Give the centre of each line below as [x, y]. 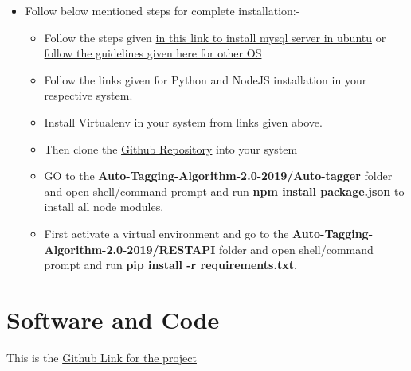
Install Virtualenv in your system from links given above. [183, 121]
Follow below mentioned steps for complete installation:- [162, 10]
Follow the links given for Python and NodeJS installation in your [205, 79]
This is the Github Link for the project [102, 357]
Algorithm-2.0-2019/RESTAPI [130, 249]
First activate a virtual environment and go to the [166, 233]
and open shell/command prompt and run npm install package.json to [224, 191]
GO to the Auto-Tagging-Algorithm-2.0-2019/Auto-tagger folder [218, 176]
